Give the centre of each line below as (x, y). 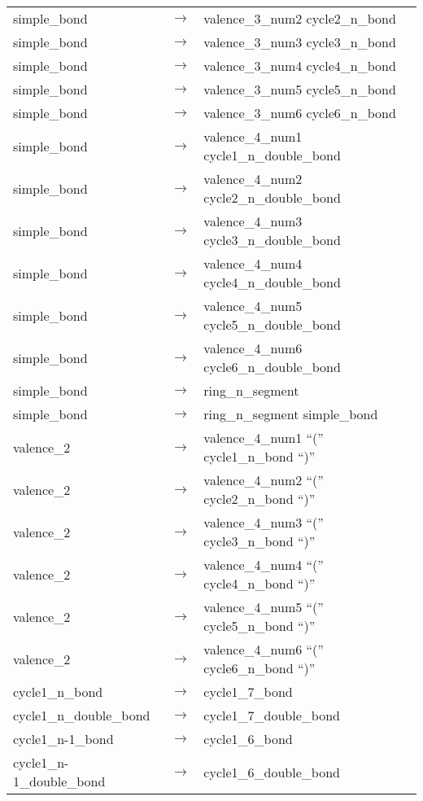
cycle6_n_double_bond (272, 367)
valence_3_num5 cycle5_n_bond (300, 89)
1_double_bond (59, 781)
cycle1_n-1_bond (63, 739)
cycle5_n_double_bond (272, 324)
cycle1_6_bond (248, 739)
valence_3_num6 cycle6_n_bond (300, 113)
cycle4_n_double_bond (272, 282)
